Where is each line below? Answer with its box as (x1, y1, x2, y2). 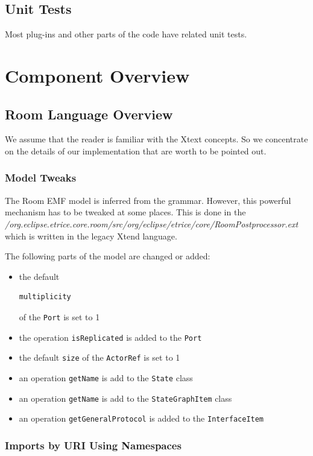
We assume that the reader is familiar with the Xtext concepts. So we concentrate (5, 133, 308, 145)
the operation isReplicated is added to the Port (19, 331, 202, 343)
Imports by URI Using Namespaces (5, 437, 182, 452)
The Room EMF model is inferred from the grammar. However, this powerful (5, 194, 291, 206)
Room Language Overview (5, 104, 173, 123)
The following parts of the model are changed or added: (5, 250, 210, 262)
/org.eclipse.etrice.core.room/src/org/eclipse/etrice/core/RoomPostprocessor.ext (5, 217, 299, 230)
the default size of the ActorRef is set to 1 (19, 351, 180, 364)
